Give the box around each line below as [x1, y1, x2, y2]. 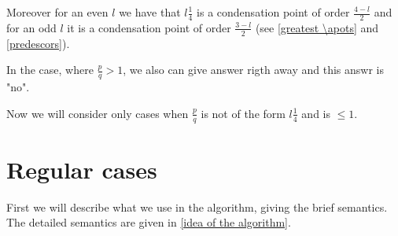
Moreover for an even [6, 4, 109, 20]
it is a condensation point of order [67, 19, 231, 35]
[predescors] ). [6, 35, 70, 51]
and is [301, 105, 331, 121]
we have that [119, 4, 181, 20]
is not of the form [201, 105, 286, 121]
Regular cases [6, 153, 157, 185]
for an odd [6, 19, 57, 35]
